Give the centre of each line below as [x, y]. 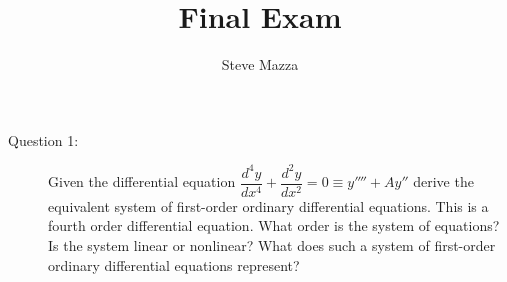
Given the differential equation [142, 181]
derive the [443, 181]
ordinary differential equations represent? [174, 264]
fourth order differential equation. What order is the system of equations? [274, 225]
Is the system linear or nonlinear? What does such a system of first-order [272, 245]
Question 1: [43, 139]
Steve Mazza [260, 64]
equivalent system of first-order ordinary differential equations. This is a [268, 205]
